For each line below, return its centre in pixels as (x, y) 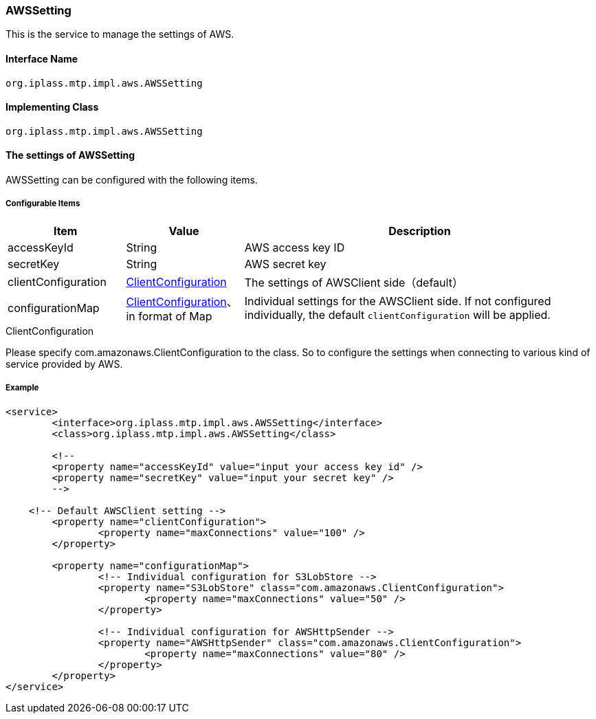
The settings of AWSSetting (70, 155)
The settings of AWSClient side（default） (354, 282)
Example (22, 388)
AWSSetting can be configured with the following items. (132, 180)
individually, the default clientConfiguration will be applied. (397, 314)
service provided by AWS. (64, 364)
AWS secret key (285, 264)
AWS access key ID (295, 247)
